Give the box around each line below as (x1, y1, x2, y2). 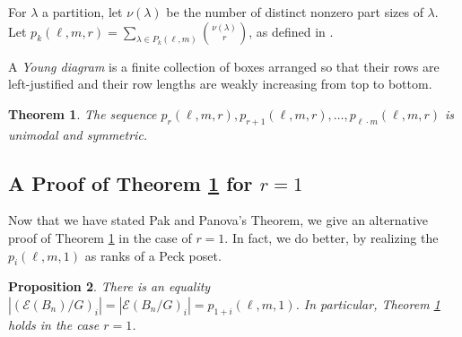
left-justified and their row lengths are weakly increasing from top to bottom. (8, 74, 432, 93)
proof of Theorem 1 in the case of (8, 228, 192, 246)
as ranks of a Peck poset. (84, 246, 222, 264)
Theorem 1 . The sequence (8, 104, 157, 123)
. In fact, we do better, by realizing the (224, 228, 439, 246)
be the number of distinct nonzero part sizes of (166, 3, 423, 21)
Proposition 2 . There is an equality (8, 277, 211, 296)
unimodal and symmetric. (8, 125, 148, 143)
